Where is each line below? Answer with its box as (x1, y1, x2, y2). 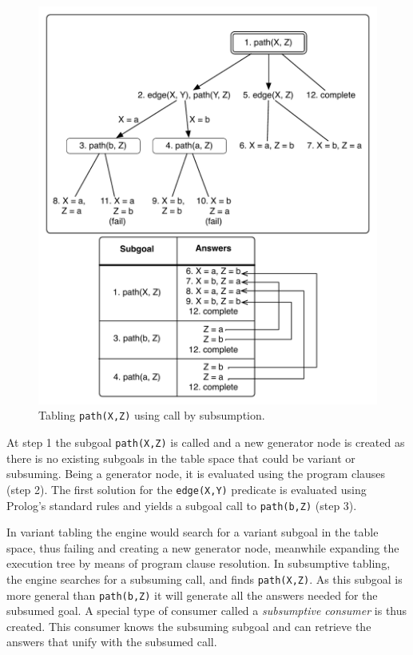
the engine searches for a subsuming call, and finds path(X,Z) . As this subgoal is (6, 570, 403, 587)
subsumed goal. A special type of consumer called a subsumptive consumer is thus (6, 602, 407, 619)
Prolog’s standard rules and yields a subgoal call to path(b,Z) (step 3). (6, 496, 357, 513)
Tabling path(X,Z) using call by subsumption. (38, 407, 265, 424)
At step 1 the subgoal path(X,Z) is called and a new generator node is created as (6, 434, 405, 451)
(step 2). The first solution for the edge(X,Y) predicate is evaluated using (6, 480, 367, 497)
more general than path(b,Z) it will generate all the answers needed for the (6, 586, 378, 603)
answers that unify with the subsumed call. (6, 633, 217, 650)
